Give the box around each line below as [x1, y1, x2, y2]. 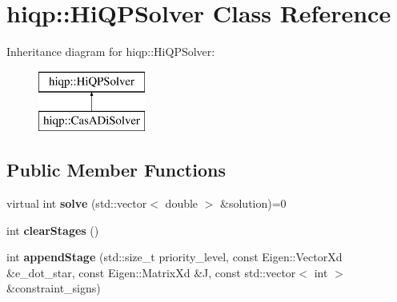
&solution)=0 [220, 195, 287, 212]
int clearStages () [6, 221, 99, 238]
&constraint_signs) [6, 280, 101, 296]
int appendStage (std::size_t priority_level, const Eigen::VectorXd [6, 248, 343, 265]
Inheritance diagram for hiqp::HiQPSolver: [6, 43, 215, 60]
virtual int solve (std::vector [6, 195, 147, 212]
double [165, 195, 198, 212]
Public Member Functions [6, 157, 226, 182]
